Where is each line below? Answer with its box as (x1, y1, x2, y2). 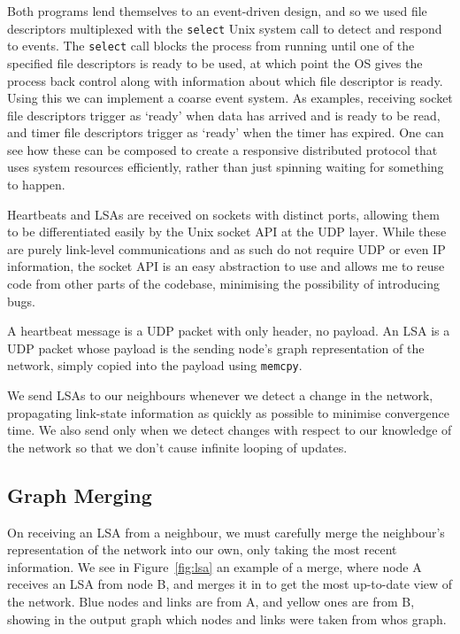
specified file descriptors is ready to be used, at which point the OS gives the (7, 53, 423, 72)
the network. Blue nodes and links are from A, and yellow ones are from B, (7, 592, 415, 611)
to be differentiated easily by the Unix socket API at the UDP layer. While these (7, 222, 447, 241)
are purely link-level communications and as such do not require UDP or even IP (7, 239, 446, 258)
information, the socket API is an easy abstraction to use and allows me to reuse (7, 257, 445, 275)
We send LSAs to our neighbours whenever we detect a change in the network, (7, 386, 433, 405)
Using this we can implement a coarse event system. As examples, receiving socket (7, 89, 453, 107)
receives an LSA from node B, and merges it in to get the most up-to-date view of (7, 575, 453, 593)
